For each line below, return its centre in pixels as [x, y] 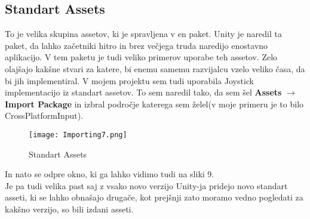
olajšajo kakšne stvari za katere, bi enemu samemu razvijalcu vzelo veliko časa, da [155, 68]
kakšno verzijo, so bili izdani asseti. [69, 209]
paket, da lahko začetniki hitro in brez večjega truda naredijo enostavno [136, 45]
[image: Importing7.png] [78, 135]
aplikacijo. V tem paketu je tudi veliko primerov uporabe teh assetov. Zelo [141, 57]
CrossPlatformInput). [44, 115]
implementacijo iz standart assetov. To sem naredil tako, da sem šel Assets [143, 92]
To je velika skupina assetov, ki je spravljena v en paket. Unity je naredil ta [143, 34]
